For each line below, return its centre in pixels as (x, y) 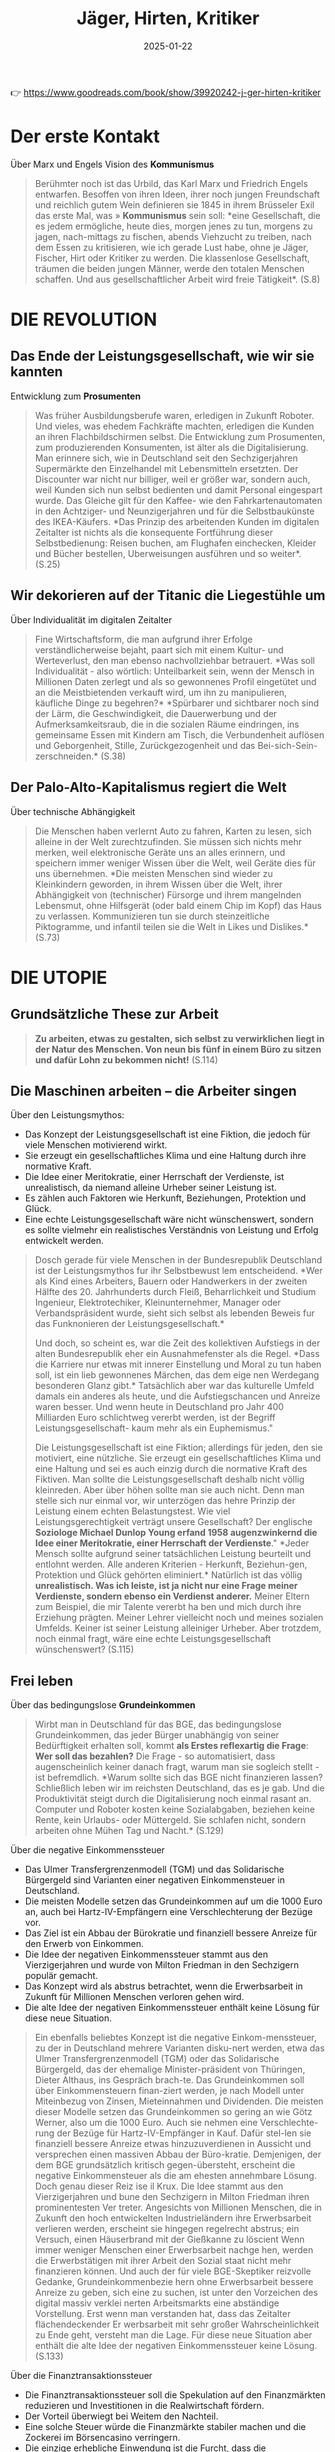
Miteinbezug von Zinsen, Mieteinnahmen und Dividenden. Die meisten (179, 2101)
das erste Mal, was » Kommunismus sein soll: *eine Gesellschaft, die (178, 215)
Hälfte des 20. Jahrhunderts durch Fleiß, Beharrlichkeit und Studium (175, 1292)
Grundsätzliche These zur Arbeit (114, 1014)
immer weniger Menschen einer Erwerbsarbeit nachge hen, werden (174, 2250)
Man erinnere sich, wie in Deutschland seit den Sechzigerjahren (166, 458)
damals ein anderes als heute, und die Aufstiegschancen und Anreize (177, 1396)
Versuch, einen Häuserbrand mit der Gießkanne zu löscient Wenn (169, 2239)
